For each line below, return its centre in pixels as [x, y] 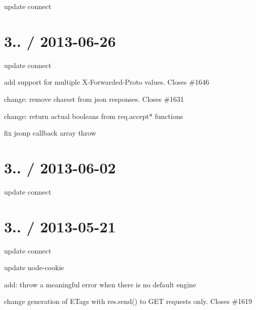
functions [169, 116]
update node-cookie [34, 267]
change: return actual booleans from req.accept [77, 116]
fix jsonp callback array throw [50, 133]
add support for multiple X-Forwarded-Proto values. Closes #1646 [107, 82]
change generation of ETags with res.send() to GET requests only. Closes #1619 [128, 301]
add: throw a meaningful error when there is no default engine [100, 284]
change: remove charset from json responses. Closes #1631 [94, 99]
